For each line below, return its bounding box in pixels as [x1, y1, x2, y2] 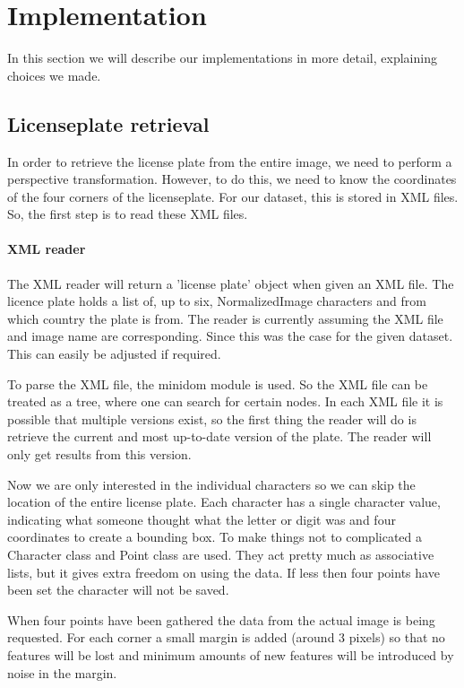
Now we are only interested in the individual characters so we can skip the [7, 475, 416, 493]
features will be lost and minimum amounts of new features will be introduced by [7, 645, 454, 664]
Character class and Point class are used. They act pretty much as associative [7, 545, 434, 563]
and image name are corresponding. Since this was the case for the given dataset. [7, 327, 453, 345]
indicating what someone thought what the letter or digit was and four [7, 509, 396, 528]
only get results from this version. [7, 445, 192, 464]
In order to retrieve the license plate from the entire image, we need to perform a [7, 152, 452, 170]
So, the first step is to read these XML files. [7, 205, 248, 223]
